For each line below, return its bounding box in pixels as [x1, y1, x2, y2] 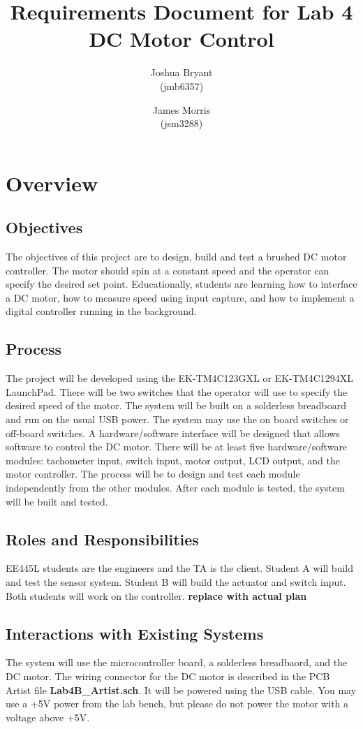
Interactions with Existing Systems [6, 622, 264, 644]
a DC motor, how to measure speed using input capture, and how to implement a [6, 290, 355, 304]
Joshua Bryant [150, 65, 213, 80]
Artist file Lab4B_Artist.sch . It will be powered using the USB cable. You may [6, 682, 357, 697]
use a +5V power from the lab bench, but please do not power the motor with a [6, 696, 349, 711]
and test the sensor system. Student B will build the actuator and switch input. [6, 574, 346, 589]
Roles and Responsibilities [6, 528, 199, 550]
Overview [6, 168, 98, 197]
